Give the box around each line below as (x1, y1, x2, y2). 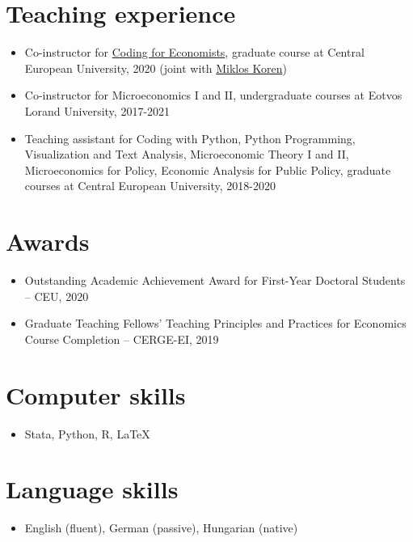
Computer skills (6, 378, 186, 411)
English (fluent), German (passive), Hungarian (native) (24, 519, 298, 536)
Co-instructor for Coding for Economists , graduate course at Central (24, 44, 365, 61)
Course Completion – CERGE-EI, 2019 (24, 330, 219, 347)
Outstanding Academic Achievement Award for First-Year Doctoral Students (24, 272, 406, 288)
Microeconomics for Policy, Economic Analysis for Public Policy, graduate (24, 161, 391, 178)
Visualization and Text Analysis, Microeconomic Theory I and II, (24, 146, 349, 163)
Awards (6, 225, 90, 258)
